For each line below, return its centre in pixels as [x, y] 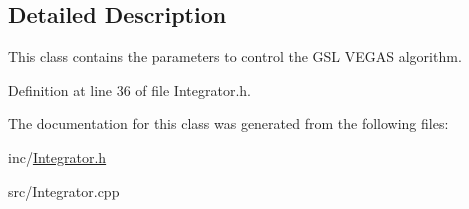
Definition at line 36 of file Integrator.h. [129, 89]
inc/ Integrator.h [57, 156]
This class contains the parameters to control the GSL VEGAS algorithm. [235, 56]
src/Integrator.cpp [64, 190]
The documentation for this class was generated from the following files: [228, 123]
